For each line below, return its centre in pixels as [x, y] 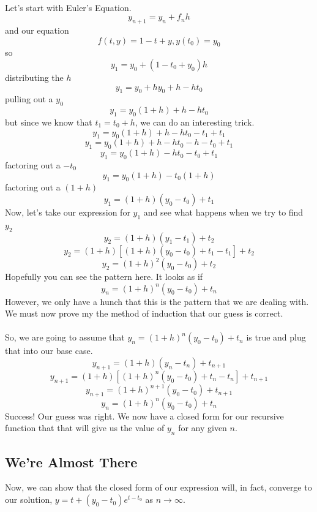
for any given [203, 428]
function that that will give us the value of [85, 428]
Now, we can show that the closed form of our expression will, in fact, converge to [158, 487]
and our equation [37, 30]
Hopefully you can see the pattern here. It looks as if [104, 277]
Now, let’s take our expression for [68, 212]
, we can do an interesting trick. [195, 122]
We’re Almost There [71, 461]
